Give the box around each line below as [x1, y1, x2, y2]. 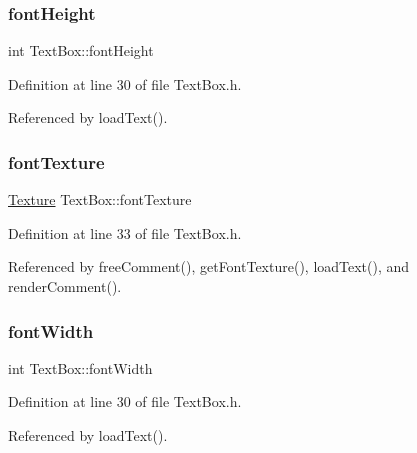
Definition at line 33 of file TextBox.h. [8, 222, 242, 243]
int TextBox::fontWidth [8, 357, 153, 378]
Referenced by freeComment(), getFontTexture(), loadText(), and [8, 256, 410, 277]
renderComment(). [8, 276, 122, 296]
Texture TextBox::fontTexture [8, 189, 192, 210]
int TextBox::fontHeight [8, 40, 154, 61]
